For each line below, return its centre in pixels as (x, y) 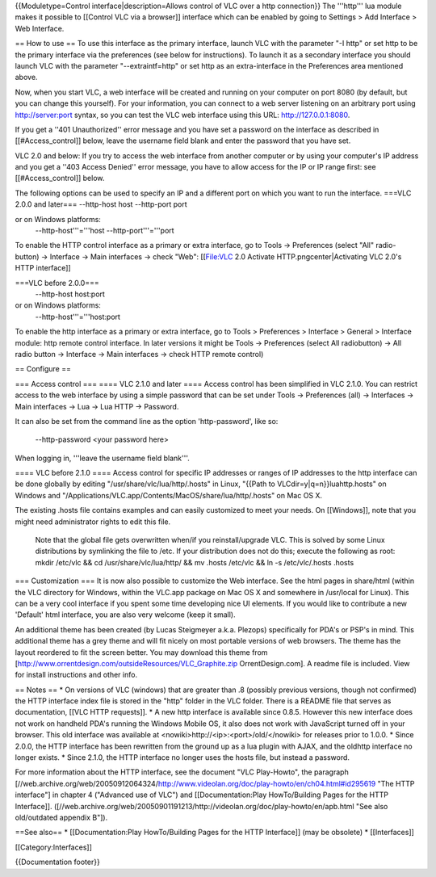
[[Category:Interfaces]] (53, 847)
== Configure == (43, 369)
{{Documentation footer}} (57, 862)
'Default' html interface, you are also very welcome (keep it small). (125, 615)
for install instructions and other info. (76, 675)
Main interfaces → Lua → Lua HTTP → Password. (97, 406)
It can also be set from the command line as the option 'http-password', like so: (147, 421)
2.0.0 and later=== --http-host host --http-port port (101, 204)
